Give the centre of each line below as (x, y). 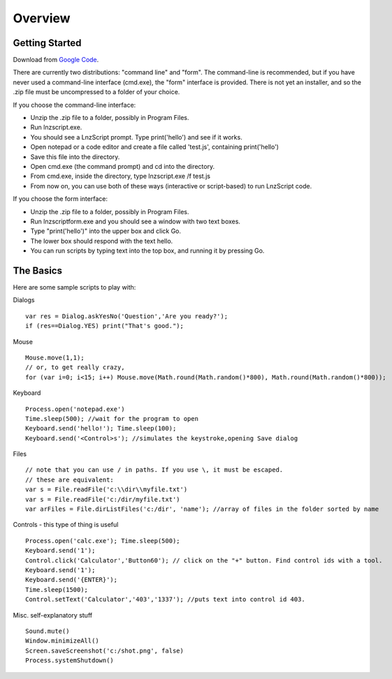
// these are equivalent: (70, 479)
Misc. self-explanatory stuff (53, 615)
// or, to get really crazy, (75, 367)
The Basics (38, 270)
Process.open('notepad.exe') (75, 409)
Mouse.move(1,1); (55, 357)
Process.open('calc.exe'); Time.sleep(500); (103, 540)
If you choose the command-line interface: (74, 105)
